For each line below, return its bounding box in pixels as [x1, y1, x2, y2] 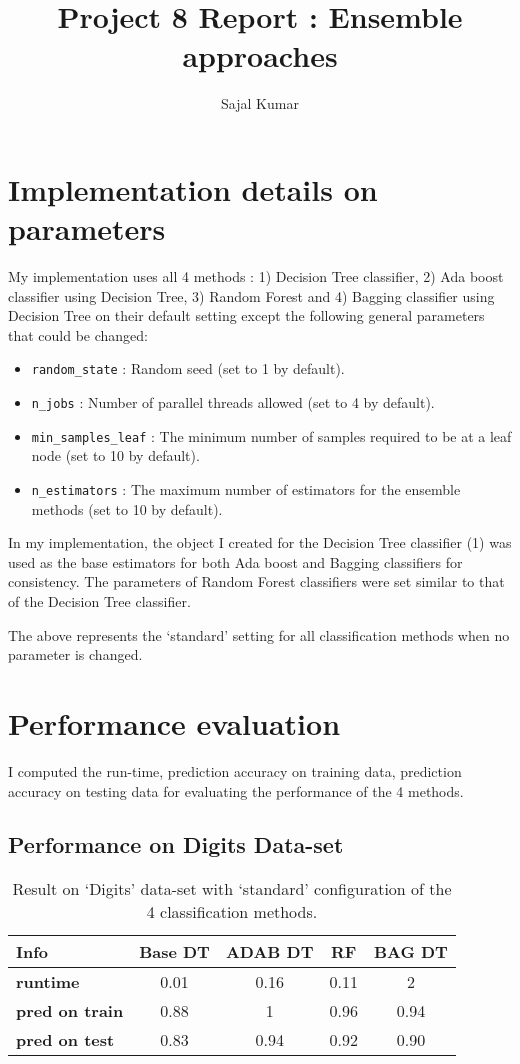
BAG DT [373, 940, 448, 964]
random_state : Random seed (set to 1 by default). [31, 358, 345, 379]
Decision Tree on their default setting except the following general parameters [8, 305, 485, 326]
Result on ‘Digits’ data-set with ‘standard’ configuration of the [12, 877, 452, 901]
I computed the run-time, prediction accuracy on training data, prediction [8, 760, 462, 781]
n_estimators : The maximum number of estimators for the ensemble [31, 478, 461, 499]
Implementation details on [8, 168, 378, 209]
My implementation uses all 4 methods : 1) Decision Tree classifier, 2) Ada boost [8, 266, 504, 287]
